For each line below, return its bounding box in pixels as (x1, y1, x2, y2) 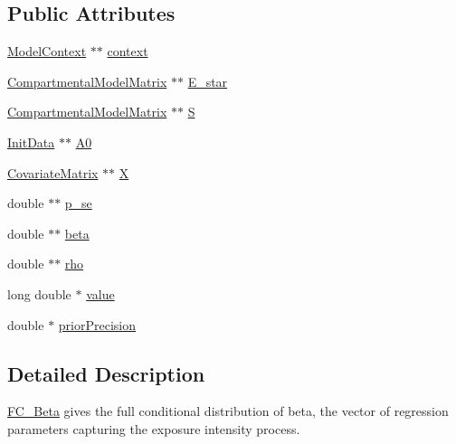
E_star (187, 71, 228, 90)
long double (7, 284, 71, 303)
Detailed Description (7, 359, 205, 387)
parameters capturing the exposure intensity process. (7, 419, 300, 438)
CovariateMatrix (7, 163, 99, 182)
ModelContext (7, 42, 87, 61)
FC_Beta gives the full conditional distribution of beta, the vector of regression (7, 401, 449, 420)
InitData (7, 132, 55, 151)
